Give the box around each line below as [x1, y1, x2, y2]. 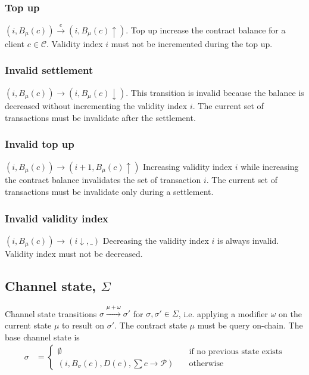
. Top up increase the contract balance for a [126, 24, 286, 36]
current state [5, 318, 52, 331]
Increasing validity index [143, 160, 232, 172]
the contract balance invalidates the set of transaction [5, 173, 201, 186]
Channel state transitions [5, 307, 97, 320]
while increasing [241, 160, 299, 172]
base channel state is [5, 330, 80, 343]
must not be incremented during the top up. [111, 37, 273, 49]
